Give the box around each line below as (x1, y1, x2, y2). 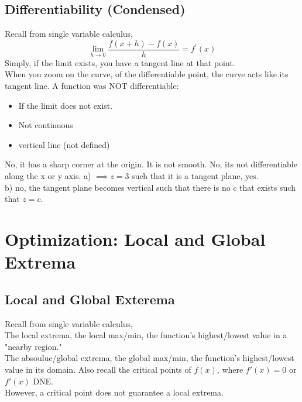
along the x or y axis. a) (5, 170, 91, 182)
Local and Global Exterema (5, 290, 175, 308)
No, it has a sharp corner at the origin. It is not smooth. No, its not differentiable (5, 158, 297, 170)
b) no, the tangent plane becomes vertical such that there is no (5, 181, 231, 193)
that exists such (239, 181, 296, 193)
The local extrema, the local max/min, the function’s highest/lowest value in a (5, 329, 287, 341)
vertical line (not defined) (18, 138, 110, 150)
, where (217, 363, 243, 375)
